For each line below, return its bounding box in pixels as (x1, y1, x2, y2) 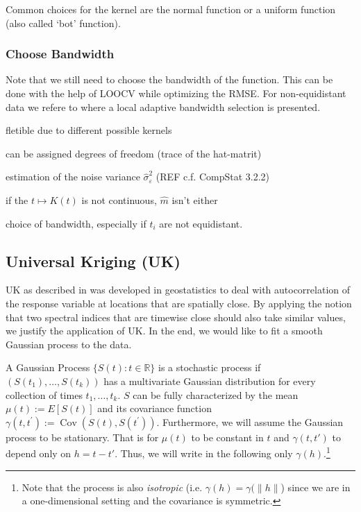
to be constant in (191, 429, 264, 444)
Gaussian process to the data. (6, 336, 132, 351)
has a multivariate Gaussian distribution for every (103, 373, 316, 388)
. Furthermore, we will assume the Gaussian (156, 414, 344, 429)
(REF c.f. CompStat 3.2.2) (156, 169, 270, 184)
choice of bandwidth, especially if (6, 216, 146, 230)
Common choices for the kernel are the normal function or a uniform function (6, 2, 336, 16)
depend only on (6, 445, 72, 460)
